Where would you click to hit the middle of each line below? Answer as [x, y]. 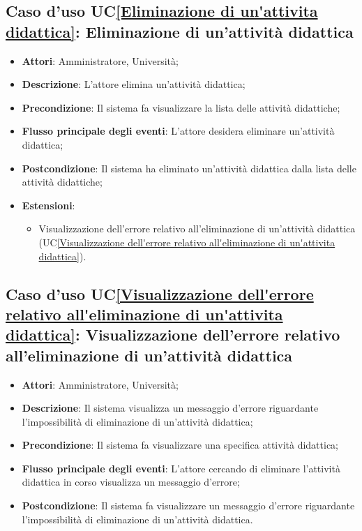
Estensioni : [48, 205]
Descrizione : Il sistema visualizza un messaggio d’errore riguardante [170, 408]
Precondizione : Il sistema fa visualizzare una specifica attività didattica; [180, 445]
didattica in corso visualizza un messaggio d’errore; [131, 482]
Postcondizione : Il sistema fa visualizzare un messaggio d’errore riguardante [188, 506]
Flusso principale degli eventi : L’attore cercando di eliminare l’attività [181, 468]
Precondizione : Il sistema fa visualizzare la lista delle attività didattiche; [181, 107]
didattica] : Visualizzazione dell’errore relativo [173, 335]
